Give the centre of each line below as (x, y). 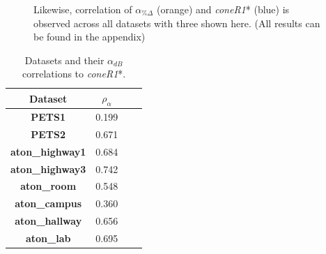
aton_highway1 (48, 151)
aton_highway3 (48, 169)
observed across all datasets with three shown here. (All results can (177, 23)
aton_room (48, 186)
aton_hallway (48, 221)
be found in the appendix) (90, 37)
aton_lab (48, 238)
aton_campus (48, 203)
